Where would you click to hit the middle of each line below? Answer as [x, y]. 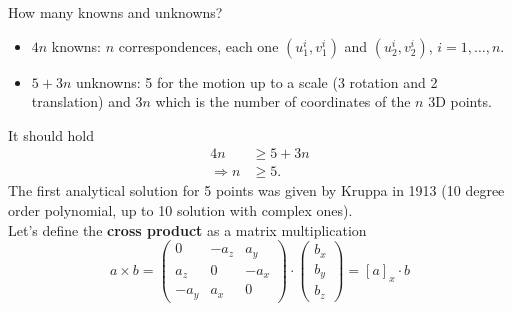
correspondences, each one [198, 45]
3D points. [460, 101]
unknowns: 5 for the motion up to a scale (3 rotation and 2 [256, 81]
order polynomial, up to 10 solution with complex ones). [180, 210]
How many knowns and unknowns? [115, 12]
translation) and [81, 101]
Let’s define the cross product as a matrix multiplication [187, 229]
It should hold [51, 134]
